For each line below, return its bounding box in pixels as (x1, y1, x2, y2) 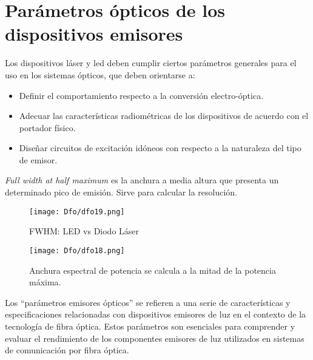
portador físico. (19, 121, 76, 134)
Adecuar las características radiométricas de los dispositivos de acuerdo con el (19, 109, 309, 122)
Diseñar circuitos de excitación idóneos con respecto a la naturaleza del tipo (19, 141, 301, 154)
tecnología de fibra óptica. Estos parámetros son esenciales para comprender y (5, 319, 295, 332)
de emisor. (19, 153, 58, 166)
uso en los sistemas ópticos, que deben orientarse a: (5, 68, 195, 81)
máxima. (29, 276, 61, 288)
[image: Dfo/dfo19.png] (29, 207, 125, 216)
